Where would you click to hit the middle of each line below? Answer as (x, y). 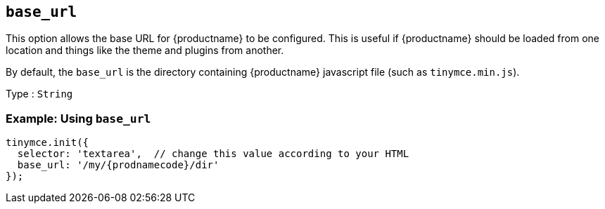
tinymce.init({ (47, 143)
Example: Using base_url (78, 118)
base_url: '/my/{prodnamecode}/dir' (118, 165)
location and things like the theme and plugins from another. (145, 50)
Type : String (39, 94)
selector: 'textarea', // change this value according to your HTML (213, 154)
